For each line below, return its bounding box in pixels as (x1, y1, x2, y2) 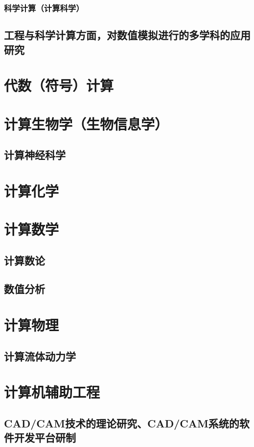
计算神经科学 (4, 147, 66, 162)
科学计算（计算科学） (4, 1, 84, 14)
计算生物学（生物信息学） (4, 113, 169, 134)
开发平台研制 (14, 430, 76, 445)
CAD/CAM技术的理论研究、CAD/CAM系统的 (4, 415, 239, 430)
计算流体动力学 (4, 348, 76, 363)
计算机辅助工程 (4, 382, 100, 402)
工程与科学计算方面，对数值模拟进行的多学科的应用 (4, 27, 251, 43)
